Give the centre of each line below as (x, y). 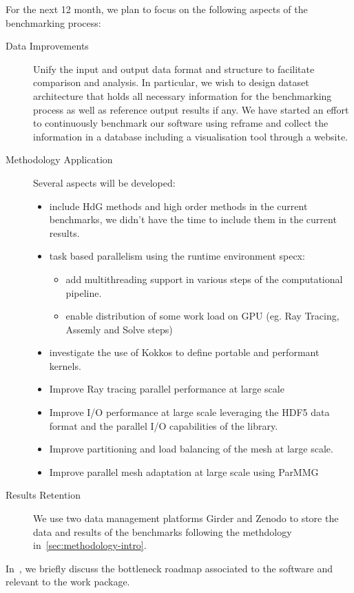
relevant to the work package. (68, 582)
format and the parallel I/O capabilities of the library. (164, 425)
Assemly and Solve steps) (119, 329)
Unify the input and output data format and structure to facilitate (174, 69)
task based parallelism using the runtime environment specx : (177, 256)
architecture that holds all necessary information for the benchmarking (183, 95)
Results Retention (43, 495)
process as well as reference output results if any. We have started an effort (191, 109)
